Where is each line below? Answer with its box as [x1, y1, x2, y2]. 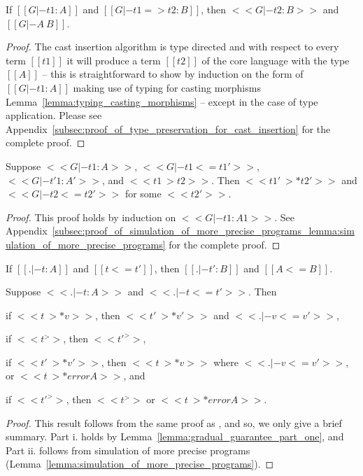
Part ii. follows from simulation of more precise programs [6, 442, 250, 457]
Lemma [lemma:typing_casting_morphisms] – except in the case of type [6, 94, 318, 108]
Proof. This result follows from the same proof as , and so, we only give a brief [6, 415, 342, 430]
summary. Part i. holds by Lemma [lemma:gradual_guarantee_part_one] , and [6, 429, 344, 444]
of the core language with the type [201, 52, 350, 67]
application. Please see [6, 108, 102, 122]
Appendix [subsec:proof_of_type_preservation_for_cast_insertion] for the [6, 121, 331, 136]
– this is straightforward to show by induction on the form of [42, 66, 304, 81]
